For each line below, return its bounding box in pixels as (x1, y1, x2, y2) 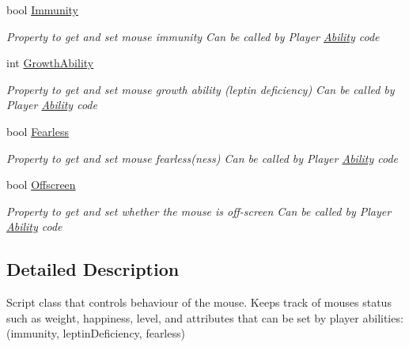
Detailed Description (6, 257, 180, 281)
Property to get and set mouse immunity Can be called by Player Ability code (6, 28, 380, 44)
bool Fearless (6, 123, 69, 139)
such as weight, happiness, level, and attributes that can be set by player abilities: (6, 309, 403, 326)
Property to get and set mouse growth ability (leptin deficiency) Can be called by (6, 81, 395, 97)
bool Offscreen (6, 176, 76, 193)
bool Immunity (6, 2, 79, 17)
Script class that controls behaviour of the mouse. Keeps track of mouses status (6, 294, 392, 311)
